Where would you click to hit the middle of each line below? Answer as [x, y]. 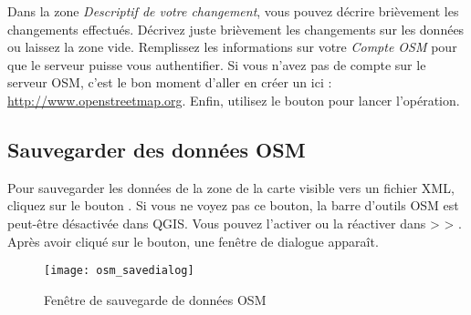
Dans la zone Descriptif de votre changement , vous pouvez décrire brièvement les [233, 11]
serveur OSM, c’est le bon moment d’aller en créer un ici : [170, 82]
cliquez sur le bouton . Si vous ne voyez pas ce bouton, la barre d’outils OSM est [233, 205]
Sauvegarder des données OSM [157, 149]
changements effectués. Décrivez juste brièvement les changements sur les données [236, 29]
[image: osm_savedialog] [119, 271]
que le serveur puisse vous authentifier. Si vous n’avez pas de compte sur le [217, 64]
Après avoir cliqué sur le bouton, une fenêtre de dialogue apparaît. [193, 241]
